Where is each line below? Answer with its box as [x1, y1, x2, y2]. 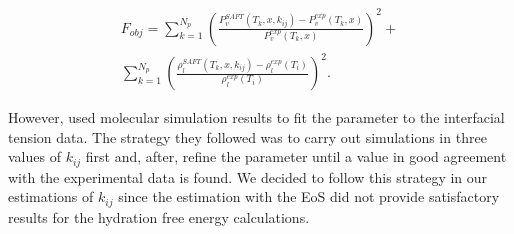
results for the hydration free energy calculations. [8, 206, 310, 227]
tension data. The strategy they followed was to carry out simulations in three [8, 126, 487, 147]
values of [8, 146, 61, 167]
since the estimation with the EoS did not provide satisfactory [118, 186, 500, 207]
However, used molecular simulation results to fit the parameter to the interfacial [8, 107, 505, 128]
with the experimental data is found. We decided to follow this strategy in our [8, 166, 488, 187]
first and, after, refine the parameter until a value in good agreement [85, 146, 507, 167]
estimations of [8, 186, 94, 207]
